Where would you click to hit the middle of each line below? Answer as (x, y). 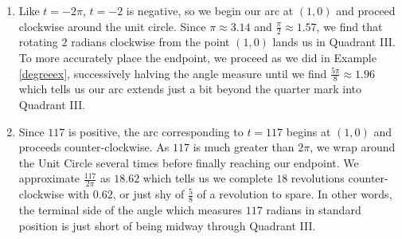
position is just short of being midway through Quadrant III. (167, 225)
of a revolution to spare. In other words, (295, 194)
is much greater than (244, 147)
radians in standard (314, 210)
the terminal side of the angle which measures (131, 210)
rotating (38, 42)
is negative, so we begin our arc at (210, 10)
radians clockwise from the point (150, 42)
